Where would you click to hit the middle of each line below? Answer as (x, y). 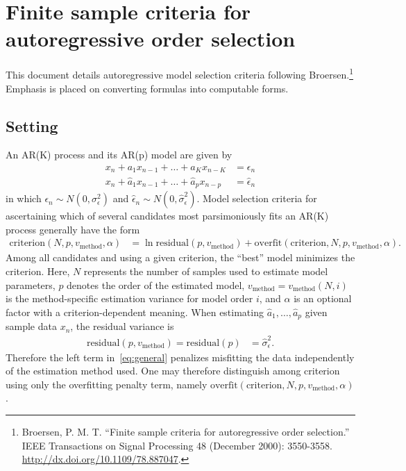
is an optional (323, 298)
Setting (32, 125)
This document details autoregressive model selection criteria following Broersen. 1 (179, 73)
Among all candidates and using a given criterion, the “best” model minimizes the (180, 257)
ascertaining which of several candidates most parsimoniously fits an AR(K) (167, 216)
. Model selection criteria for (257, 198)
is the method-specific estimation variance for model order (129, 298)
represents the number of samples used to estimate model (206, 271)
